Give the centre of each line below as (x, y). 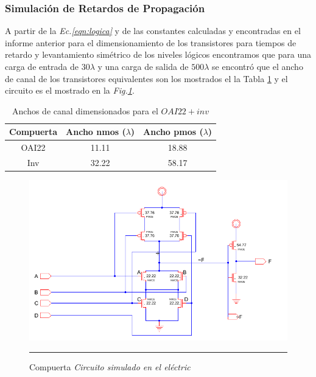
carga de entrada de (42, 66)
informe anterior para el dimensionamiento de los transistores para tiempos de (151, 42)
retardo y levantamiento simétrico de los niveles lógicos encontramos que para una (158, 54)
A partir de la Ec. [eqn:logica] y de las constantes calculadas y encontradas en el (153, 31)
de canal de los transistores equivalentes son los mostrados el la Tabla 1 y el (146, 78)
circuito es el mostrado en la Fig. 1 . (70, 90)
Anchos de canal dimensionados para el (85, 110)
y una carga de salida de (143, 66)
